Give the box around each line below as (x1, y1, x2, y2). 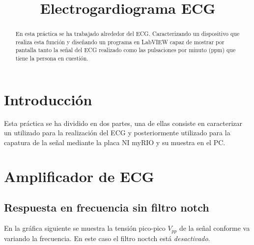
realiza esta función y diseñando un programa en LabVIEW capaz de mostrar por (15, 37, 225, 46)
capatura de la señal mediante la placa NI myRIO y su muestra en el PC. (4, 137, 226, 147)
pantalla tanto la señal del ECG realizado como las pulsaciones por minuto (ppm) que (15, 46, 236, 54)
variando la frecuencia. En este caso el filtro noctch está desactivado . (4, 233, 210, 243)
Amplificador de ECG (4, 166, 154, 186)
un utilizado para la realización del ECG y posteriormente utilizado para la (4, 127, 230, 138)
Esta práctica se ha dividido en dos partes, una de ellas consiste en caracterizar (4, 118, 243, 128)
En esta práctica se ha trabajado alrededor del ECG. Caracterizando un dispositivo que (15, 30, 240, 38)
